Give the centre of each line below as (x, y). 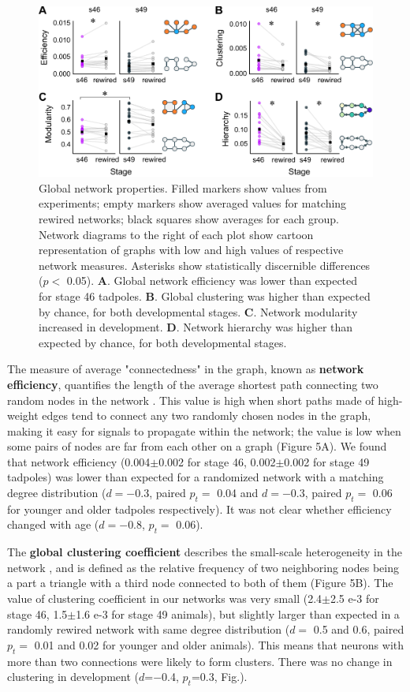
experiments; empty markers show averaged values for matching (193, 203)
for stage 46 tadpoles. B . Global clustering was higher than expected (205, 296)
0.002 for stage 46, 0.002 (217, 461)
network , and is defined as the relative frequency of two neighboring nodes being (203, 567)
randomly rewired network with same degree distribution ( (149, 629)
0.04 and (238, 493)
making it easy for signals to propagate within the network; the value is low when (204, 430)
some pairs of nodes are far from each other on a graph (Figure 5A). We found (197, 446)
